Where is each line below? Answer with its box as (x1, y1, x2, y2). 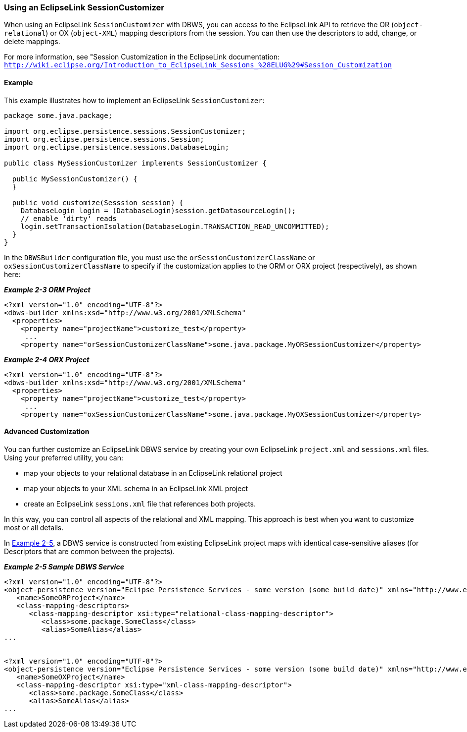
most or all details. (4, 523, 64, 532)
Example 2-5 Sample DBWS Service (4, 562, 124, 571)
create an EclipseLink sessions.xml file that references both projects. (24, 499, 256, 508)
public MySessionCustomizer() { (12, 174, 138, 183)
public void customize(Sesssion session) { (12, 198, 184, 207)
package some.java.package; (4, 111, 113, 119)
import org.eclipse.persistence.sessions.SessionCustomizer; (4, 127, 246, 135)
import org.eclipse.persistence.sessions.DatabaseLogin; (4, 143, 230, 151)
